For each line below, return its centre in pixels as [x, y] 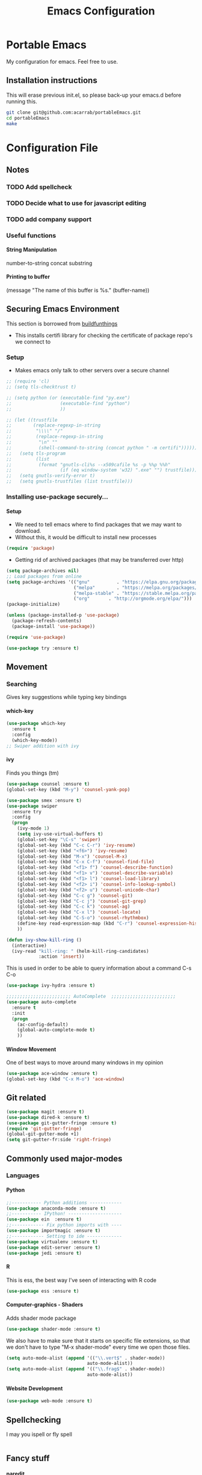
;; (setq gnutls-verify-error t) [51, 476]
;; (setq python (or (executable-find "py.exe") [68, 398]
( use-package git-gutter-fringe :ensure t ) [62, 1123]
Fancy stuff [28, 1458]
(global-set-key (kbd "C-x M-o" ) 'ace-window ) [66, 1079]
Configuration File [52, 148]
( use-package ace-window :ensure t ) [52, 1074]
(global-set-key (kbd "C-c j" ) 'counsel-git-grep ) [82, 901]
